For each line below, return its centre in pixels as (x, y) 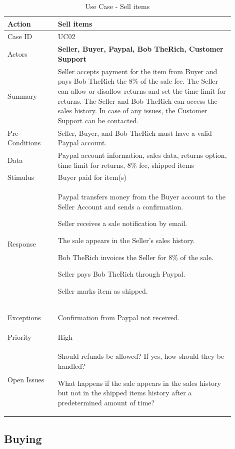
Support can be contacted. (98, 120)
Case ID (20, 36)
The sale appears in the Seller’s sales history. (126, 240)
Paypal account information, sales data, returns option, (142, 155)
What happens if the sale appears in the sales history (139, 383)
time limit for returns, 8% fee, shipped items (126, 165)
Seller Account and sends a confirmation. (120, 206)
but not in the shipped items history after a (125, 393)
